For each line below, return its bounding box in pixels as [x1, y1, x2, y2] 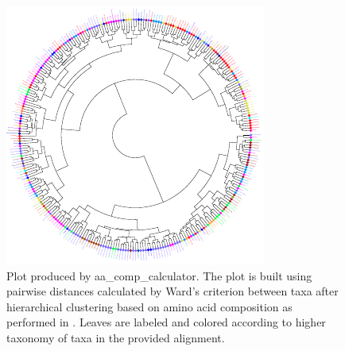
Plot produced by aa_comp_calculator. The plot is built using [6, 267, 312, 283]
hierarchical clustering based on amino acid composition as [6, 298, 293, 314]
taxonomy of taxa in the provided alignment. [6, 329, 225, 345]
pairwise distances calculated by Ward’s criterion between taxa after [6, 283, 339, 299]
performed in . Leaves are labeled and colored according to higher [6, 314, 326, 330]
